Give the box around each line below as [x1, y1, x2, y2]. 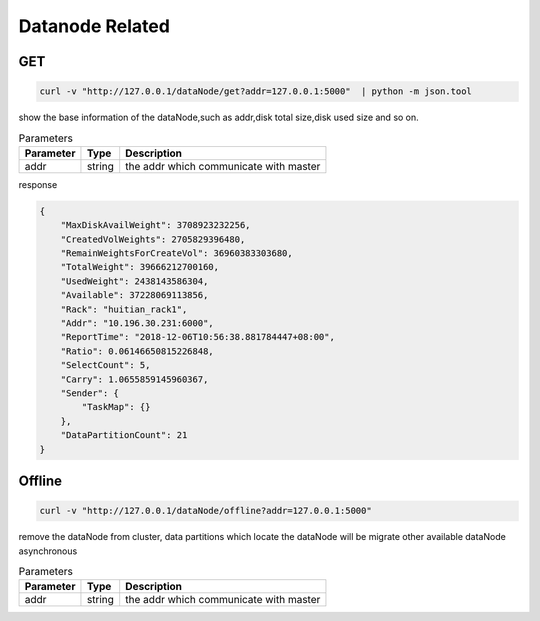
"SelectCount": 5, [60, 360, 151, 371]
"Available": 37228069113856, [60, 290, 209, 301]
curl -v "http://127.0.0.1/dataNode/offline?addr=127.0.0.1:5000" [39, 505, 372, 517]
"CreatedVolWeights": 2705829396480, [60, 233, 246, 245]
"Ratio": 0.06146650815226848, [60, 345, 214, 357]
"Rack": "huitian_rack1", [60, 303, 188, 315]
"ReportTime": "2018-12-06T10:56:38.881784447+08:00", [60, 331, 335, 343]
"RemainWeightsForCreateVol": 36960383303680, [60, 248, 294, 259]
